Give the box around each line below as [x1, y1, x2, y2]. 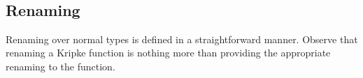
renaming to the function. [6, 58, 115, 73]
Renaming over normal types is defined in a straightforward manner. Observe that [6, 31, 358, 46]
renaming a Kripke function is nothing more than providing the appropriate [6, 45, 331, 60]
